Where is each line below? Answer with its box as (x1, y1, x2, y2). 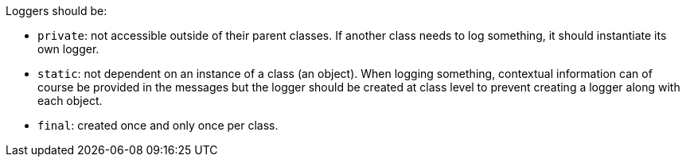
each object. (37, 94, 103, 107)
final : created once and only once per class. (37, 118, 279, 132)
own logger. (37, 42, 99, 56)
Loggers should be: (6, 4, 107, 17)
